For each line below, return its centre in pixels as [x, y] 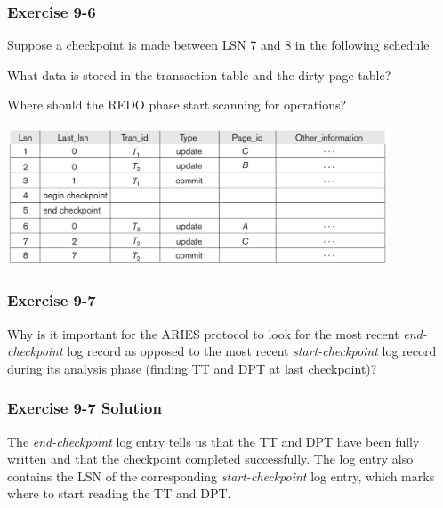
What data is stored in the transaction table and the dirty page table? [199, 74]
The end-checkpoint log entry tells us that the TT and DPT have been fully [213, 441]
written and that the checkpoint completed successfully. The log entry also [210, 459]
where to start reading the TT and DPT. [119, 493]
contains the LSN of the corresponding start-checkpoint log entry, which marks [221, 476]
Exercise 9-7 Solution [85, 408]
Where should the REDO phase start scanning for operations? [177, 105]
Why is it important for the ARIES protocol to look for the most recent [203, 333]
